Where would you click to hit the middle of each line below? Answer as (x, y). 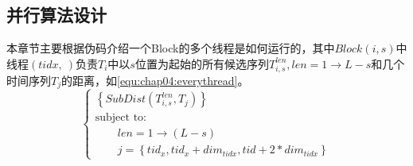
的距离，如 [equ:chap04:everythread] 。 (155, 80)
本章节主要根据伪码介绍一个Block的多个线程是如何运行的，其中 (171, 48)
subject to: (121, 118)
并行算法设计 (56, 15)
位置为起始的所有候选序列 (202, 63)
